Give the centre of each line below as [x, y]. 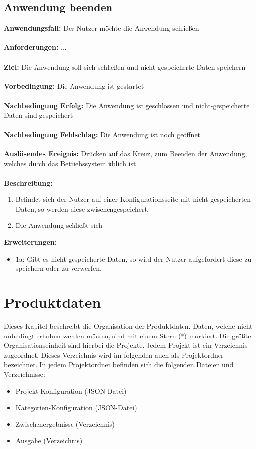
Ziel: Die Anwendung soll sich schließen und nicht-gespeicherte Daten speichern [125, 66]
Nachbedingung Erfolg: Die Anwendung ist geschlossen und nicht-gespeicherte [127, 105]
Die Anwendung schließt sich [59, 225]
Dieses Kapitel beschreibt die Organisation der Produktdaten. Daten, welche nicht [128, 325]
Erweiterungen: [31, 242]
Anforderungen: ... [35, 47]
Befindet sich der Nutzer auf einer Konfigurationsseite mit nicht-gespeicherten [133, 199]
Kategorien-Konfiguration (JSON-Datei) [76, 407]
